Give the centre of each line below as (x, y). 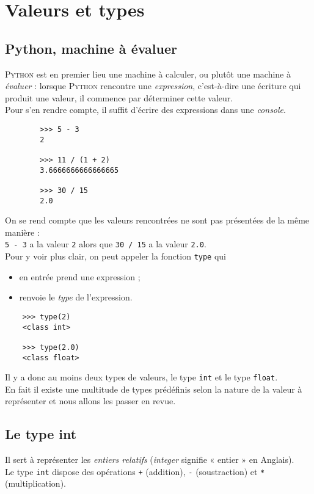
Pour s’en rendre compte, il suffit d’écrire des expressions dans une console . (145, 110)
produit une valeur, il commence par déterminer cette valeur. (119, 97)
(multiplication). (35, 483)
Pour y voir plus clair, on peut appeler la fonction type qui (116, 256)
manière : (22, 232)
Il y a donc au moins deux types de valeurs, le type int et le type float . (141, 377)
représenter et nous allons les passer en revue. (90, 401)
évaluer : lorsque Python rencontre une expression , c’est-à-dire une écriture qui (153, 86)
